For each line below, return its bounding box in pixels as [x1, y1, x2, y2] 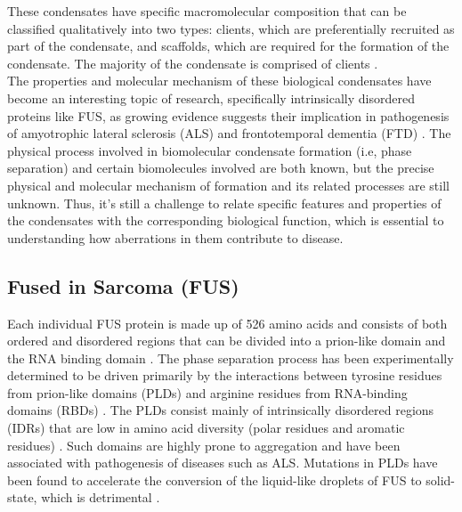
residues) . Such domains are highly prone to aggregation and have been [7, 435, 401, 454]
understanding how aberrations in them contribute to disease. [7, 228, 344, 247]
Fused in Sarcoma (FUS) [7, 272, 239, 299]
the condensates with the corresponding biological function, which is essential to [7, 211, 444, 230]
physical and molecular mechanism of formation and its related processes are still [7, 175, 450, 194]
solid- [426, 470, 455, 489]
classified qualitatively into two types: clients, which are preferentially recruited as [7, 19, 455, 37]
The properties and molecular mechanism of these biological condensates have [7, 71, 432, 90]
